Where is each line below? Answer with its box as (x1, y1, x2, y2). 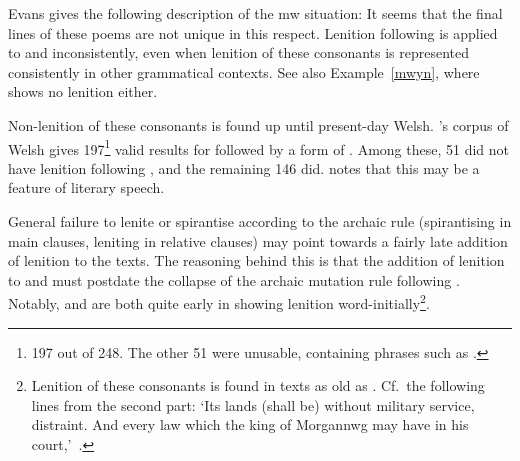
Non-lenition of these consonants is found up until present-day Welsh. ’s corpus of (8, 114, 509, 135)
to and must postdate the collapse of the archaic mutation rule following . (8, 269, 460, 290)
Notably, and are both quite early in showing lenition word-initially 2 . (8, 290, 430, 314)
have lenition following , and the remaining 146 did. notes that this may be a (8, 157, 480, 178)
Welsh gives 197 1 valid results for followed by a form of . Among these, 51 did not (8, 135, 510, 159)
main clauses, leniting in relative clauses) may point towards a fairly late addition (8, 230, 508, 251)
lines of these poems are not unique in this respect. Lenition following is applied (8, 22, 498, 43)
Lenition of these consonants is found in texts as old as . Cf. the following (31, 375, 485, 396)
